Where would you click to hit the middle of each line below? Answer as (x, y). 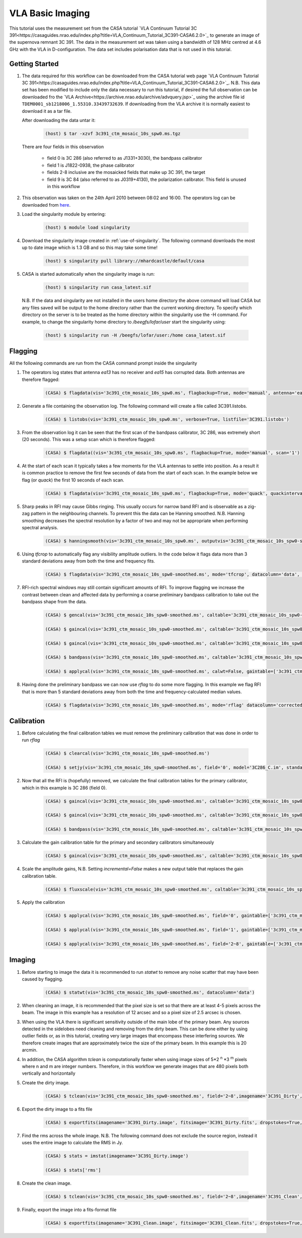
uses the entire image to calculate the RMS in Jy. (72, 1143)
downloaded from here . (46, 205)
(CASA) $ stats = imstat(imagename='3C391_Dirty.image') (117, 1156)
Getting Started (34, 64)
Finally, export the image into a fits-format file (69, 1209)
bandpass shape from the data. (54, 602)
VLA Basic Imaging (50, 13)
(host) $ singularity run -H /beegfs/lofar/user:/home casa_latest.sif (135, 335)
